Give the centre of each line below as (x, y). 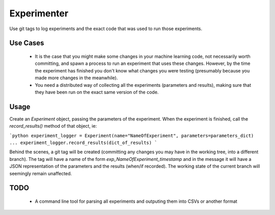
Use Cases (27, 43)
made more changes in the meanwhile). (76, 78)
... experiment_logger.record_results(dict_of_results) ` (83, 142)
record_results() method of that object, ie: (53, 126)
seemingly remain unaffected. (41, 173)
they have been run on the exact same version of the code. (97, 92)
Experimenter (39, 13)
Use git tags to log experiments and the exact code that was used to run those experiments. (106, 29)
